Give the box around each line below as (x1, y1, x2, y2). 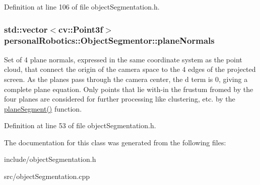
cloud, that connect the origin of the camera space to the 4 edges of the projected (4, 64, 256, 74)
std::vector (4, 23, 48, 35)
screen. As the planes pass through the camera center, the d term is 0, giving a (4, 73, 248, 84)
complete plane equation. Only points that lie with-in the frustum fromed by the (4, 83, 253, 94)
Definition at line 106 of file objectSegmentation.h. (4, 2, 160, 12)
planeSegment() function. (4, 103, 82, 114)
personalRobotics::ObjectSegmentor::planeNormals (4, 34, 215, 47)
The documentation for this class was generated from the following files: (4, 137, 226, 147)
